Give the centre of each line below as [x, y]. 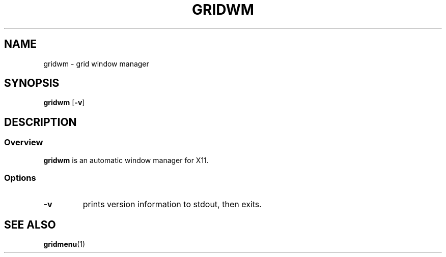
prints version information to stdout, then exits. [172, 204]
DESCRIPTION [40, 122]
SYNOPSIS [32, 83]
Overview [24, 142]
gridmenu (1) [64, 244]
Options [20, 178]
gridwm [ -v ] [64, 103]
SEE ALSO [30, 224]
